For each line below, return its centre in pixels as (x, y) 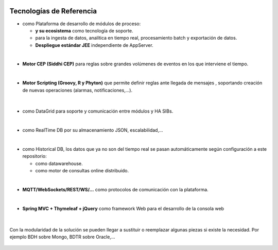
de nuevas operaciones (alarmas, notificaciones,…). (77, 90)
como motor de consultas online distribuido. (82, 171)
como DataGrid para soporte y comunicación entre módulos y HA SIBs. (98, 111)
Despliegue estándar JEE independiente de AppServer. (94, 45)
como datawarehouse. (59, 163)
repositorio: (35, 156)
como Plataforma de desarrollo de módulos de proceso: (82, 24)
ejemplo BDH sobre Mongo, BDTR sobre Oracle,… (62, 237)
